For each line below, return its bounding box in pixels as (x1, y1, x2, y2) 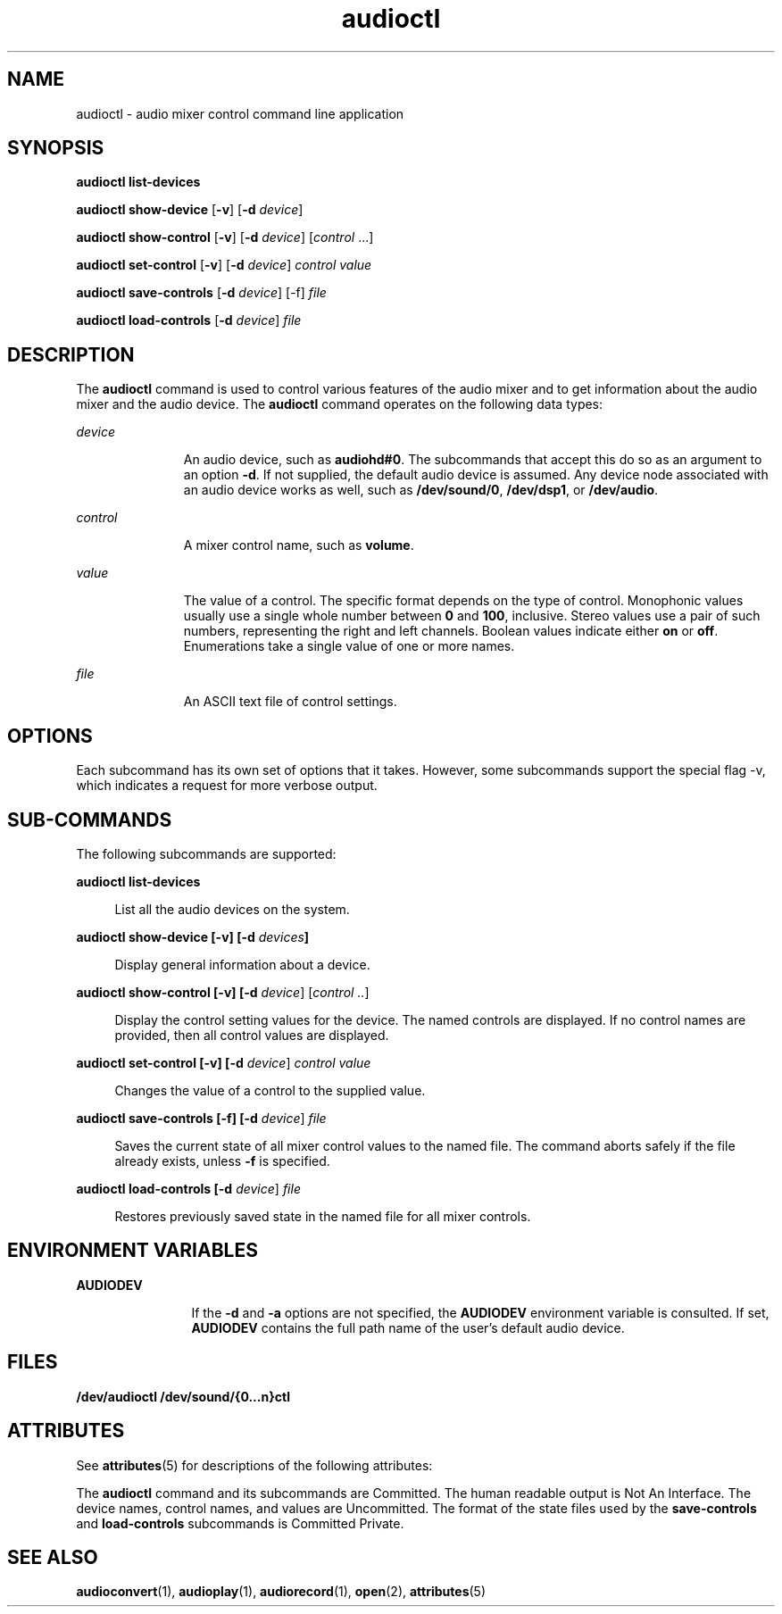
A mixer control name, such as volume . (183, 537, 414, 553)
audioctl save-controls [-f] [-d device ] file (76, 1110, 327, 1126)
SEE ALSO (7, 1545, 98, 1568)
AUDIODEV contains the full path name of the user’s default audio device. (191, 1319, 625, 1335)
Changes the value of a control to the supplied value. (114, 1082, 426, 1098)
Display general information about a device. (114, 956, 370, 972)
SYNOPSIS (7, 137, 104, 160)
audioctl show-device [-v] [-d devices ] (76, 928, 310, 944)
